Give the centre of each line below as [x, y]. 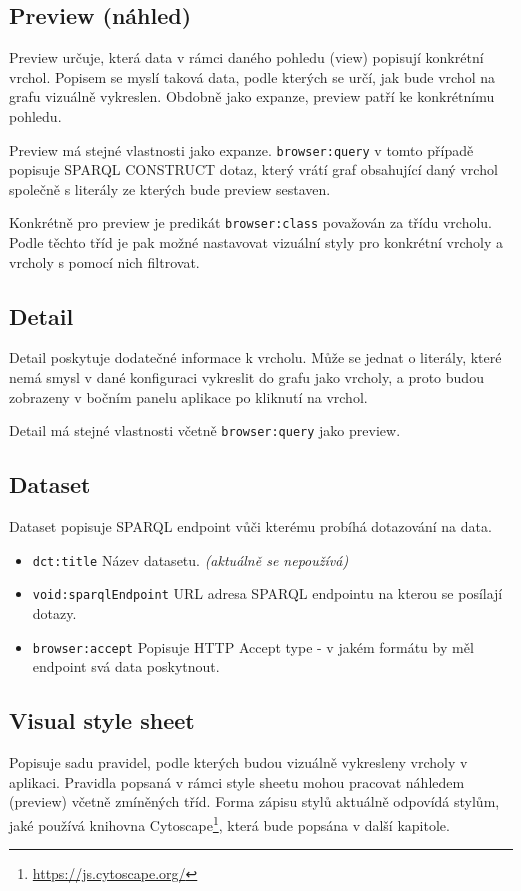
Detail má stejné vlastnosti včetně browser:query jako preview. [205, 430]
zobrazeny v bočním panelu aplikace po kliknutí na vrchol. [188, 396]
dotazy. [54, 613]
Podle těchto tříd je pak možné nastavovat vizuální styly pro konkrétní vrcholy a [256, 242]
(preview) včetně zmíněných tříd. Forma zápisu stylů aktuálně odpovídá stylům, [254, 801]
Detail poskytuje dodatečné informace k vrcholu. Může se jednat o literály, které [255, 357]
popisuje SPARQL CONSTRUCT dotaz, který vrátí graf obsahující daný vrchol [253, 169]
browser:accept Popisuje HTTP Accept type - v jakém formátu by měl [253, 646]
